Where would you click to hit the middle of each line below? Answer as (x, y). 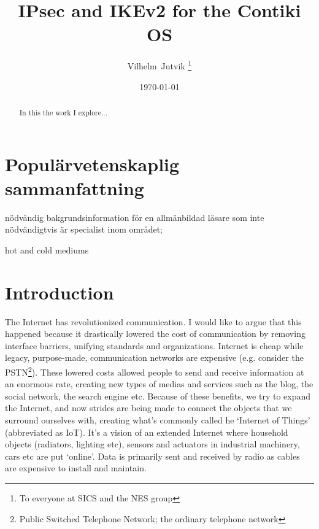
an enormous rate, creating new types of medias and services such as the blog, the (159, 384)
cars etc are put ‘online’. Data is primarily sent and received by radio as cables (152, 456)
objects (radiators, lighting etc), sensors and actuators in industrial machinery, (152, 444)
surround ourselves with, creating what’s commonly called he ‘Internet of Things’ (158, 420)
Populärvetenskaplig (92, 164)
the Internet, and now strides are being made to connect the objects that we (148, 408)
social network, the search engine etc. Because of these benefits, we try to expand (158, 396)
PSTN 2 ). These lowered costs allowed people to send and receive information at (155, 371)
